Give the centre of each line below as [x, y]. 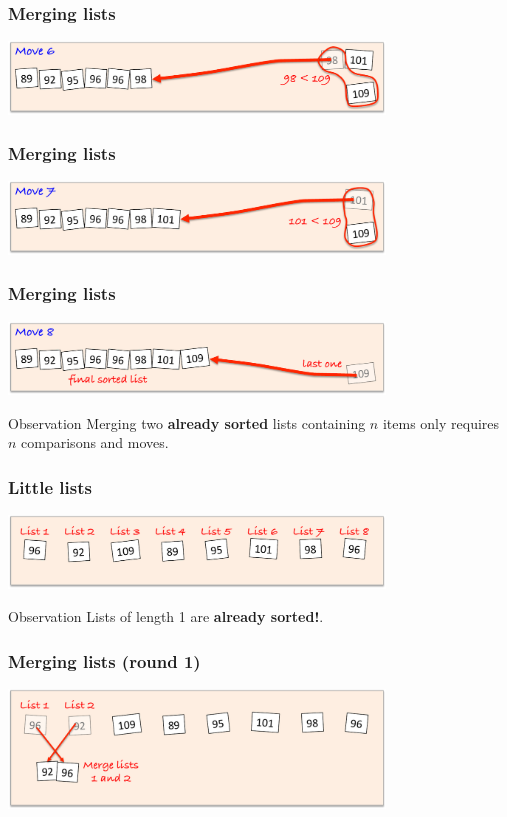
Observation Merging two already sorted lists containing [187, 422]
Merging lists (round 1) [104, 660]
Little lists [50, 486]
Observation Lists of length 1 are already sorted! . [166, 616]
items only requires [441, 422]
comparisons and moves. [95, 442]
